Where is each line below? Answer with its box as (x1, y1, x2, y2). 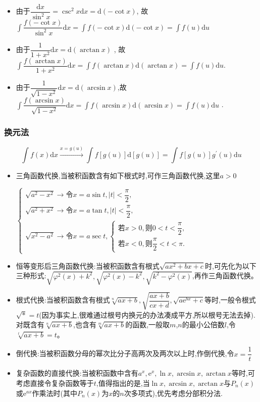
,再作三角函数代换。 (192, 270, 258, 281)
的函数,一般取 (125, 319, 170, 330)
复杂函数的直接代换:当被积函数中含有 (16, 368, 138, 378)
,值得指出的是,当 (96, 377, 150, 388)
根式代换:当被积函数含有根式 (16, 294, 110, 305)
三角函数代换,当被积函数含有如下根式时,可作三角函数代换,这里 (16, 170, 220, 180)
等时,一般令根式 (204, 294, 256, 305)
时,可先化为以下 (204, 260, 256, 271)
